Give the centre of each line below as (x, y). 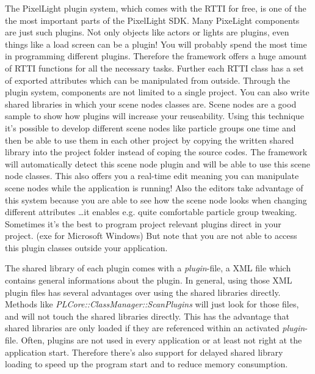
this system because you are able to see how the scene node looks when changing (156, 200)
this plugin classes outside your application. (86, 247)
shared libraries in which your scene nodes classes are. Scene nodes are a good (151, 104)
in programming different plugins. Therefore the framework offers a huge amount (156, 56)
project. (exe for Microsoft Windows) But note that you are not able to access (151, 236)
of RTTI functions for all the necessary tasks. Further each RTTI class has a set (154, 68)
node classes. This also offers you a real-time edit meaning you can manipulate (152, 176)
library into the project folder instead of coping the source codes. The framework (156, 152)
